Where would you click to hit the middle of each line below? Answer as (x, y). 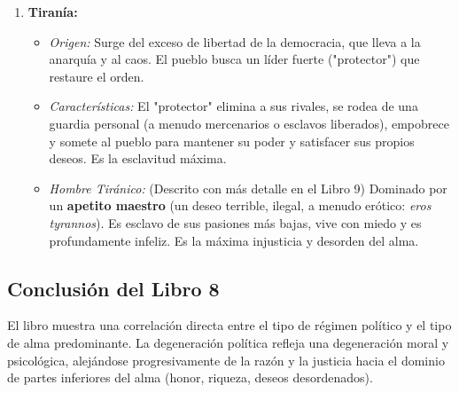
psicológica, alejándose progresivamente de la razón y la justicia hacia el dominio (226, 360)
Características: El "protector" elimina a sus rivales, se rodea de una (233, 106)
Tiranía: (53, 12)
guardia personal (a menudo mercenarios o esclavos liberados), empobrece (249, 123)
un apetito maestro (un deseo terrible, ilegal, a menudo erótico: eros (240, 205)
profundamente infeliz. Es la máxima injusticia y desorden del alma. (234, 240)
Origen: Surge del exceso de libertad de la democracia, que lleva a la (235, 41)
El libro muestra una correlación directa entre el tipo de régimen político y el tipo (229, 325)
